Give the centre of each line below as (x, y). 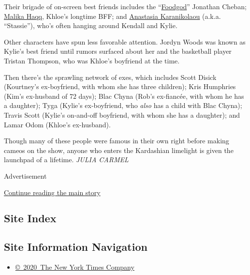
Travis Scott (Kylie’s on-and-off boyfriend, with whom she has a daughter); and (122, 115)
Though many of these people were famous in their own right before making (117, 141)
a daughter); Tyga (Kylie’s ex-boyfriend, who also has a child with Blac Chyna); (123, 105)
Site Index (30, 218)
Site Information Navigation (76, 247)
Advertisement (25, 176)
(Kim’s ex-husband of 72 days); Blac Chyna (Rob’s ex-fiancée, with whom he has (124, 96)
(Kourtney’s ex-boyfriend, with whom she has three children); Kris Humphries (120, 86)
